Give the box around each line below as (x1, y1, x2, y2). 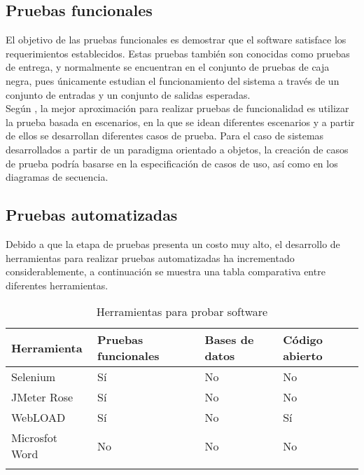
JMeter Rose (11, 389, 73, 406)
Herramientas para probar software (96, 303, 268, 320)
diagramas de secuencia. (6, 170, 108, 184)
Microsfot (11, 429, 57, 446)
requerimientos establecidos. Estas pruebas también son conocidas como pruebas (6, 46, 350, 60)
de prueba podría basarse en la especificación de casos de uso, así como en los (6, 156, 338, 170)
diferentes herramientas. (6, 277, 108, 292)
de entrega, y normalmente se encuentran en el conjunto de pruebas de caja (6, 60, 330, 74)
